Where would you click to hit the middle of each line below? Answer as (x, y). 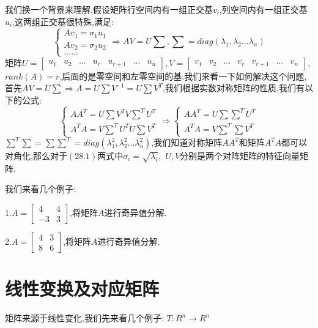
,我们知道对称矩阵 (187, 142)
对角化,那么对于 (36, 156)
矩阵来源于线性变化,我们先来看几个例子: (84, 318)
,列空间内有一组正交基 (263, 9)
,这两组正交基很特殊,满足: (63, 21)
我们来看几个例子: (40, 189)
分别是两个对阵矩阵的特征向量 (240, 156)
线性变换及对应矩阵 (82, 289)
